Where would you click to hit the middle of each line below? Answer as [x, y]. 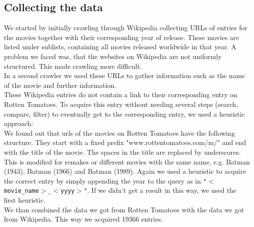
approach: [19, 123]
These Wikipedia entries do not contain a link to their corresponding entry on [121, 94]
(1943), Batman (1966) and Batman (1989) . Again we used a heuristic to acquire [125, 171]
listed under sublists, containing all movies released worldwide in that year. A [120, 47]
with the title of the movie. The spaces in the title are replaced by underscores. [122, 152]
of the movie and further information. [60, 85]
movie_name [21, 191]
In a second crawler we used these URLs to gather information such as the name [125, 75]
